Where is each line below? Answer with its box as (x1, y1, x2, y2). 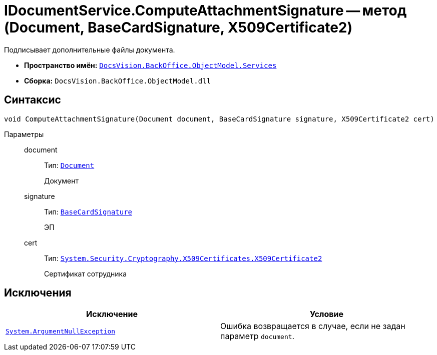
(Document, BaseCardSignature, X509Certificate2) (4, 19, 353, 36)
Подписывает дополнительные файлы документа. (4, 45, 175, 54)
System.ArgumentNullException (6, 327, 116, 335)
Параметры (4, 129, 44, 138)
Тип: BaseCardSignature (44, 207, 133, 216)
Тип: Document (44, 160, 95, 169)
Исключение (86, 309, 138, 319)
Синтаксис (4, 93, 61, 106)
